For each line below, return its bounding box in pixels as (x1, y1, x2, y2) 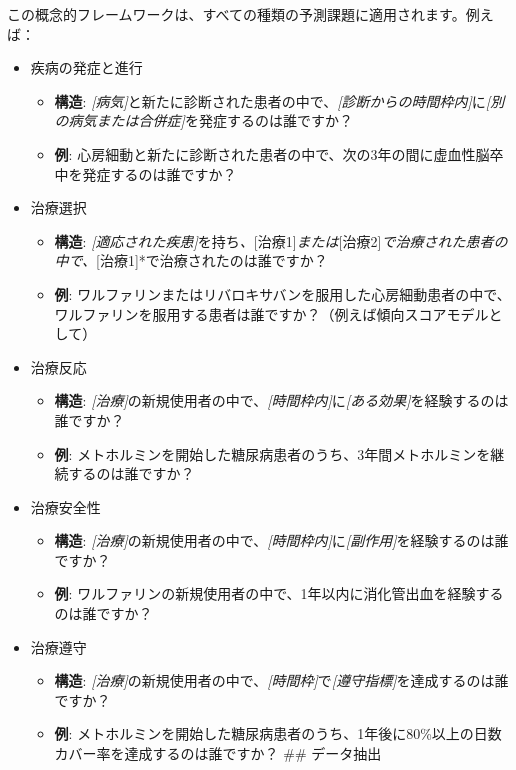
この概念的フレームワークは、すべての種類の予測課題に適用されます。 (7, 4, 466, 24)
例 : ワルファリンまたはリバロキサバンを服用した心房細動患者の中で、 (54, 283, 511, 304)
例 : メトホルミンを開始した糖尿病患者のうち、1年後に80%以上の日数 (54, 723, 502, 744)
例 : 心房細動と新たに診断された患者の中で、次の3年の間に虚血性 (54, 143, 476, 164)
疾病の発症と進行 (30, 57, 143, 78)
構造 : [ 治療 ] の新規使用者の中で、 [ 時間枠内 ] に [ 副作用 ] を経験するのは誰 (54, 530, 509, 551)
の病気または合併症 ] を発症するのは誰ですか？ (54, 110, 353, 131)
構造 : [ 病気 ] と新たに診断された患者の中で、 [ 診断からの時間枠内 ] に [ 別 (54, 90, 505, 111)
